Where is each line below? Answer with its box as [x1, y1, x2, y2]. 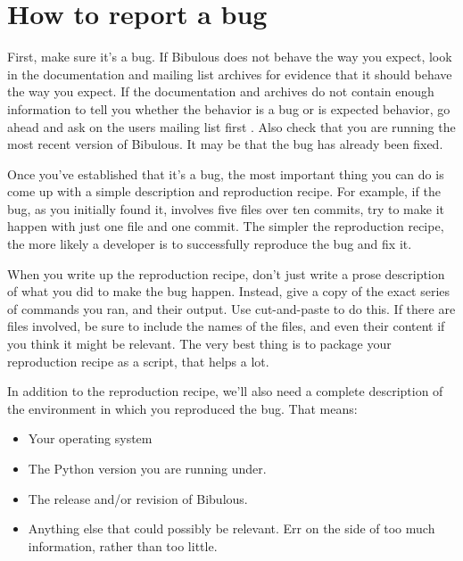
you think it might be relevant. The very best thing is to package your [7, 334, 392, 353]
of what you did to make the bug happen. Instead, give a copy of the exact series [7, 282, 451, 301]
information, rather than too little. [28, 536, 218, 555]
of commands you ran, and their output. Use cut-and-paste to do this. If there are [7, 299, 456, 318]
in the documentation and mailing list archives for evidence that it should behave [7, 64, 452, 83]
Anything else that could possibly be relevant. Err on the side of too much [28, 519, 435, 538]
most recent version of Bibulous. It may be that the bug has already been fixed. [7, 135, 443, 153]
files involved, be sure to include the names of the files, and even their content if [7, 317, 445, 335]
